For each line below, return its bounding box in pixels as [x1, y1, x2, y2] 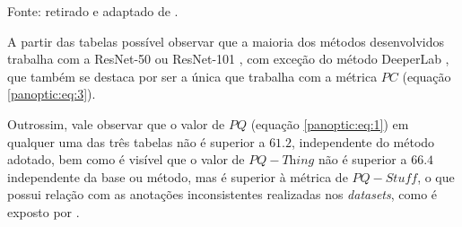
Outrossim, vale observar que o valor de [7, 114, 225, 133]
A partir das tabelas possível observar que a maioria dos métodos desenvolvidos [7, 31, 444, 50]
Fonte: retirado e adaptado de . [7, 2, 179, 20]
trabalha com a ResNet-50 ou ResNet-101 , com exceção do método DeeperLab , [7, 49, 449, 68]
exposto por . [7, 202, 80, 221]
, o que [417, 167, 455, 186]
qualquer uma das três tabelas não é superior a [7, 132, 266, 151]
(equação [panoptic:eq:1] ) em [250, 114, 409, 133]
